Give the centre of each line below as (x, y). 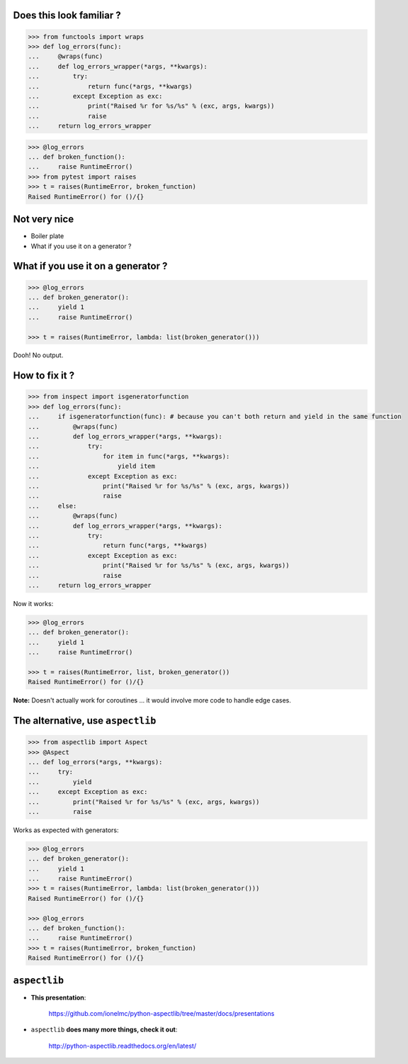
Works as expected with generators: (66, 830)
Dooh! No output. (38, 355)
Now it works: (33, 603)
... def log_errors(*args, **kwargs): (95, 762)
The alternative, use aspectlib (85, 721)
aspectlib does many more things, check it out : (104, 1030)
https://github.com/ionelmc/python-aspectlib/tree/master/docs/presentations (161, 1014)
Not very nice (44, 219)
